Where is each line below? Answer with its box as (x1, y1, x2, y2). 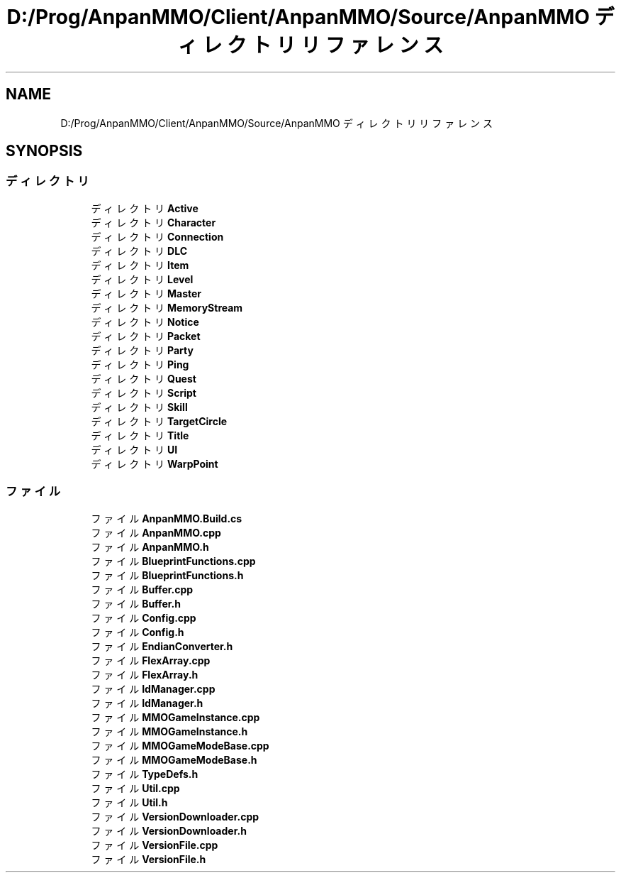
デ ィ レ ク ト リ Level (91, 273, 194, 285)
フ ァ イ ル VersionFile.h (91, 852, 206, 865)
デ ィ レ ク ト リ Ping (91, 358, 189, 371)
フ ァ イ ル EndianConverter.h (91, 640, 233, 652)
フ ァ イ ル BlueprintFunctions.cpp (91, 554, 256, 567)
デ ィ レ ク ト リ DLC (91, 244, 188, 257)
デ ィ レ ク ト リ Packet (91, 329, 201, 342)
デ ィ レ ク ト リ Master (91, 287, 202, 300)
